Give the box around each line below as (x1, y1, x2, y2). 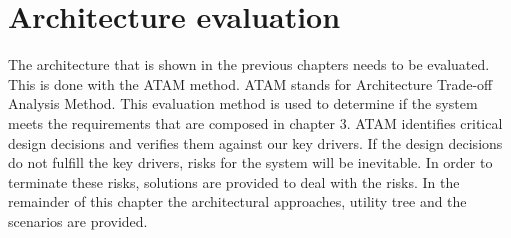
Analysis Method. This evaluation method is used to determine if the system (8, 93, 478, 114)
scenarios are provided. (8, 210, 148, 231)
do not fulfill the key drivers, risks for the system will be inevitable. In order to (8, 152, 493, 173)
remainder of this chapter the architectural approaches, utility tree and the (8, 191, 467, 212)
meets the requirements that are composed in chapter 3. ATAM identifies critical (8, 112, 503, 133)
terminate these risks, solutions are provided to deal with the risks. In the (8, 171, 460, 192)
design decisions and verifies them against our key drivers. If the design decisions (8, 132, 503, 153)
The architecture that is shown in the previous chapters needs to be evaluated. (8, 54, 490, 75)
